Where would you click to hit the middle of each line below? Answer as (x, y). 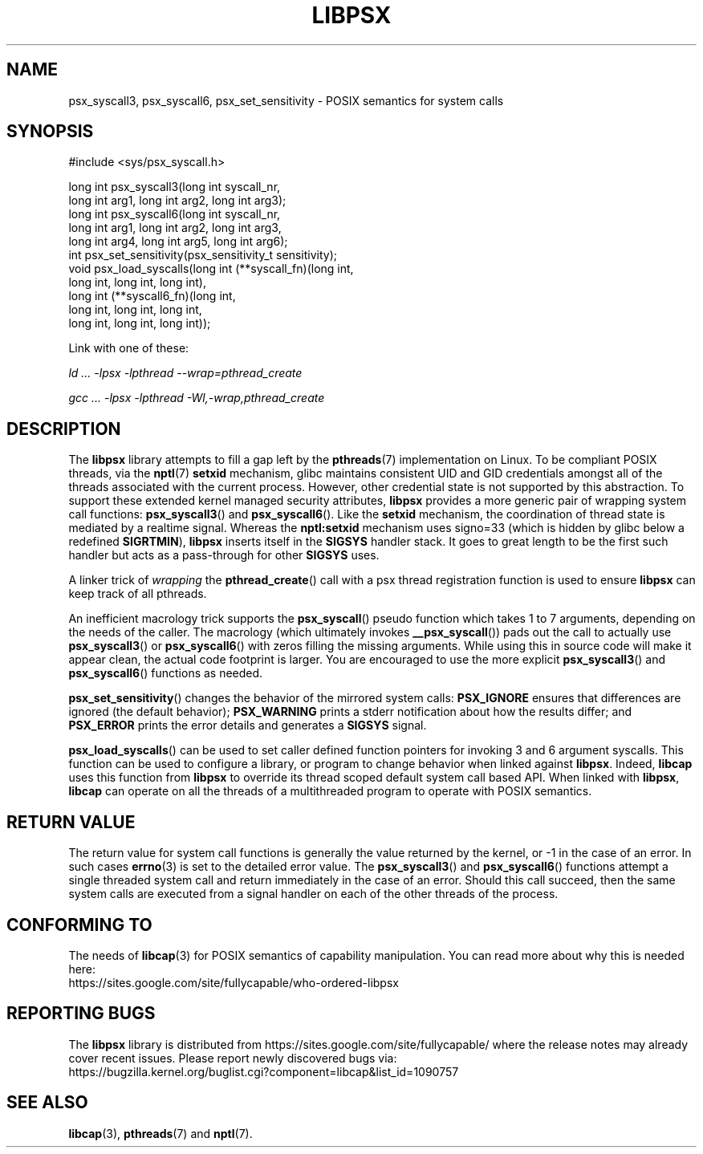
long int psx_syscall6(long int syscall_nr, (175, 214)
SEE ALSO (47, 1103)
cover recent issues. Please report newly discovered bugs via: (233, 1058)
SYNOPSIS (50, 132)
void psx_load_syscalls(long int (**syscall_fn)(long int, (211, 269)
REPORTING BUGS (81, 1014)
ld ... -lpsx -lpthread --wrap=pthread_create (185, 373)
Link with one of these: (129, 348)
